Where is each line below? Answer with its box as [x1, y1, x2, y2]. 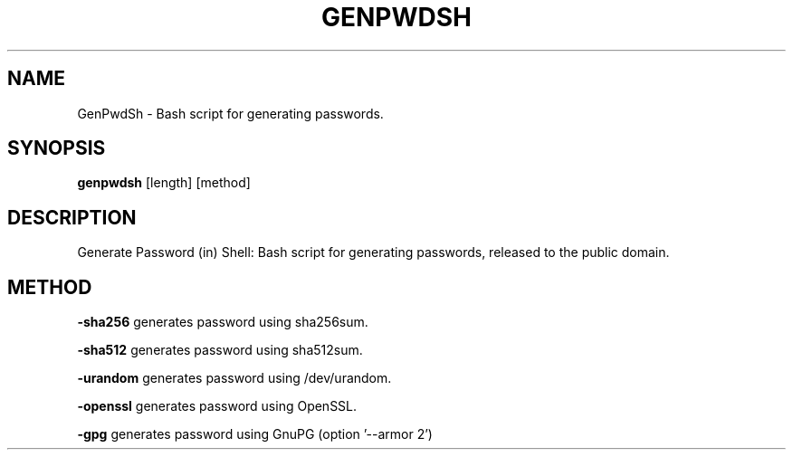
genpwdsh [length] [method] [77, 175, 251, 191]
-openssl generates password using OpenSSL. [77, 398, 358, 414]
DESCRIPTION [7, 205, 137, 229]
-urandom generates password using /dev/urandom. [77, 370, 392, 386]
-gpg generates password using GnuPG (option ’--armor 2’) [77, 426, 433, 443]
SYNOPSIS [7, 137, 106, 160]
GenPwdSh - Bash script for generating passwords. [77, 105, 384, 121]
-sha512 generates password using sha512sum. [77, 342, 363, 358]
